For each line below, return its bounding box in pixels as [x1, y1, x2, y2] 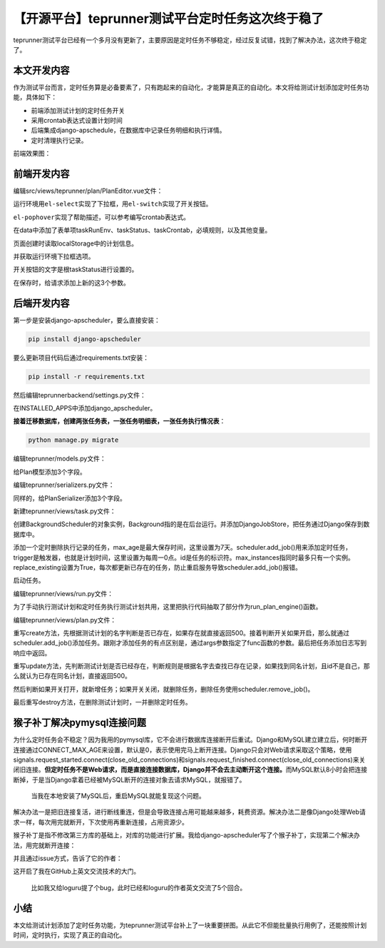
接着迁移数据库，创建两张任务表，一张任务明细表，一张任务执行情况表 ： [13, 417, 226, 425]
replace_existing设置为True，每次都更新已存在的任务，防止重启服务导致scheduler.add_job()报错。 [13, 563, 302, 571]
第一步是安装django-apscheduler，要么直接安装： [13, 316, 160, 324]
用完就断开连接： [25, 841, 76, 849]
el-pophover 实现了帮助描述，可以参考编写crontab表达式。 [13, 213, 190, 221]
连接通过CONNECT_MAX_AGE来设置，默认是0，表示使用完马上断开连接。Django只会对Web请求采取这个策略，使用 [13, 745, 352, 754]
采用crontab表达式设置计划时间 [31, 116, 123, 125]
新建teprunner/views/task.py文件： [13, 507, 117, 515]
